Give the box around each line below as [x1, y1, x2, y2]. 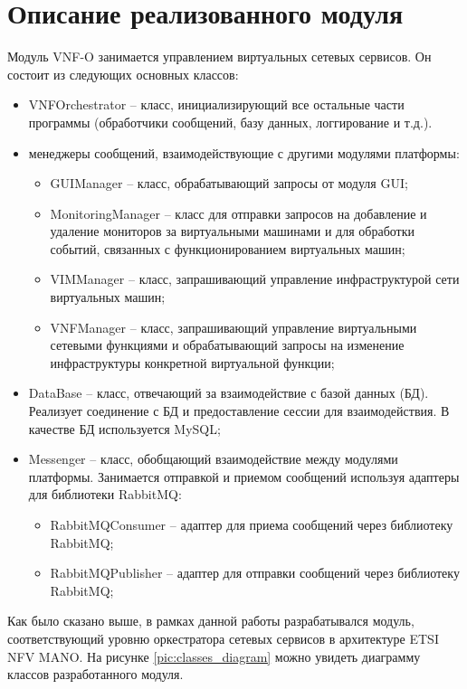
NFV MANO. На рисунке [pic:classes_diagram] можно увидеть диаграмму [7, 647, 421, 665]
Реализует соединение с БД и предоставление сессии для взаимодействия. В [28, 401, 450, 420]
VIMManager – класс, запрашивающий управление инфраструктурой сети [50, 269, 460, 288]
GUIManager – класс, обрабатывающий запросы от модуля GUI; [50, 174, 408, 193]
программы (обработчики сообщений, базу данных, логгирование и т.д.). [28, 112, 433, 131]
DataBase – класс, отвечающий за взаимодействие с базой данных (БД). [28, 383, 429, 402]
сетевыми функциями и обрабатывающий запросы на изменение [50, 335, 405, 354]
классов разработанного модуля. [7, 665, 184, 684]
